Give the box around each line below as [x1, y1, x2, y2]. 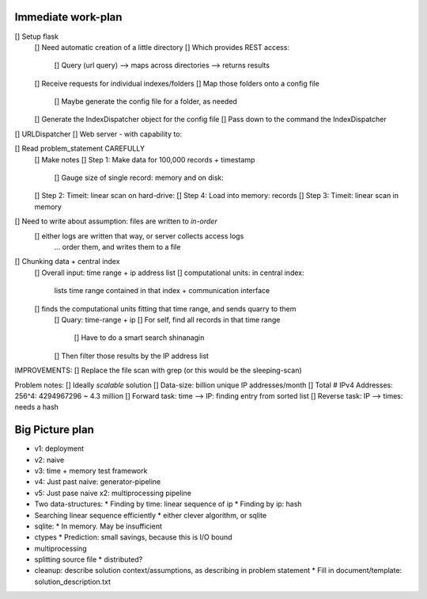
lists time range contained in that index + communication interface [54, 286, 270, 296]
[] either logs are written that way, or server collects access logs [34, 231, 244, 241]
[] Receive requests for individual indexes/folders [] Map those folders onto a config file [34, 78, 319, 88]
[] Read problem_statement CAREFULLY [14, 143, 145, 154]
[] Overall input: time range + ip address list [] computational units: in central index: [34, 268, 304, 277]
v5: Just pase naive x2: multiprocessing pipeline [34, 488, 191, 498]
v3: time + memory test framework [34, 466, 148, 475]
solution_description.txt [34, 577, 111, 586]
